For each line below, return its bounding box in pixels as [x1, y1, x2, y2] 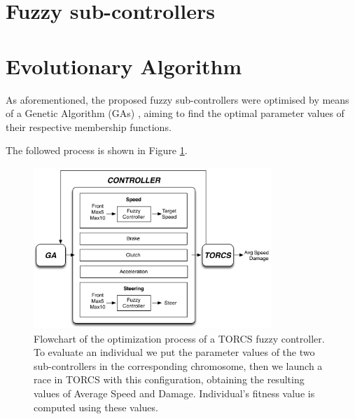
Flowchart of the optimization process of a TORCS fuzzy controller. [34, 331, 325, 345]
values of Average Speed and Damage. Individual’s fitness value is [34, 386, 315, 401]
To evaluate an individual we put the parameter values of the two [34, 345, 315, 359]
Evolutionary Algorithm [6, 51, 242, 80]
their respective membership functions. [6, 119, 172, 134]
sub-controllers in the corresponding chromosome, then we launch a [34, 358, 323, 373]
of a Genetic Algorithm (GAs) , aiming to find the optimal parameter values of [6, 106, 344, 121]
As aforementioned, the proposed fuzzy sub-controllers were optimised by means [6, 92, 349, 107]
